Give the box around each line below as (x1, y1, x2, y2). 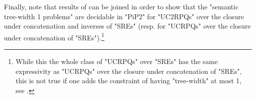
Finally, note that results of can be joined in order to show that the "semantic (4, 1, 239, 11)
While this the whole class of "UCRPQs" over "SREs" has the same (15, 56, 218, 66)
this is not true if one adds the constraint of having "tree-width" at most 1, (15, 75, 242, 86)
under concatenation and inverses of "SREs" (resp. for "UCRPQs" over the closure (4, 21, 251, 31)
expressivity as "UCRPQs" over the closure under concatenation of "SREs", (15, 65, 242, 76)
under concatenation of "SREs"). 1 (4, 31, 104, 42)
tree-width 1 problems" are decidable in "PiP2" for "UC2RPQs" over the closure (4, 11, 244, 21)
